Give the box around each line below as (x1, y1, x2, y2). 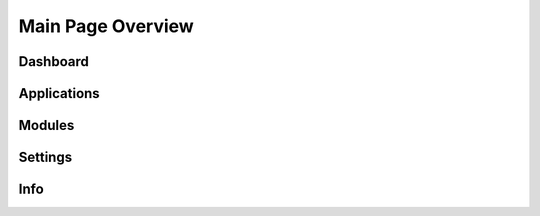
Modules (18, 117, 75, 134)
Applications (18, 85, 100, 102)
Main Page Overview (18, 15, 194, 37)
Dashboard (18, 53, 89, 70)
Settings (18, 149, 73, 166)
